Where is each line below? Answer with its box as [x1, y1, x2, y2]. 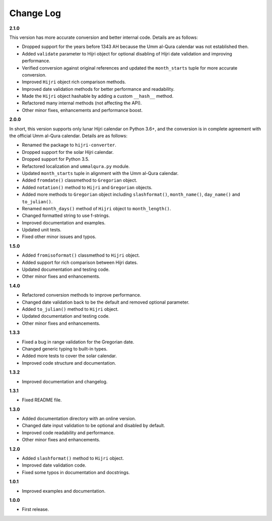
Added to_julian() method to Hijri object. [22, 306, 119, 312]
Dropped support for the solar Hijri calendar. [22, 149, 114, 155]
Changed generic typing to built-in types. [22, 345, 108, 352]
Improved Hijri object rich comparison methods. [22, 79, 126, 85]
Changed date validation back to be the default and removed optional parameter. [22, 299, 190, 305]
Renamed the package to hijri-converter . [22, 142, 117, 148]
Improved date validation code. [22, 462, 87, 469]
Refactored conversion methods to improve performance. [22, 292, 142, 298]
